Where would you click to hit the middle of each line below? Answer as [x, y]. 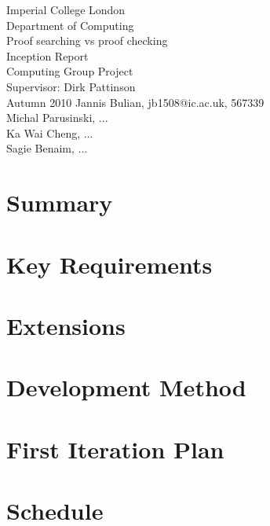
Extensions [66, 325]
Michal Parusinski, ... [57, 118]
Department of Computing [70, 25]
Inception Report [47, 55]
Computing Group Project [70, 71]
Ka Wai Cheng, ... [50, 132]
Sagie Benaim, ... [47, 148]
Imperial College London [66, 9]
